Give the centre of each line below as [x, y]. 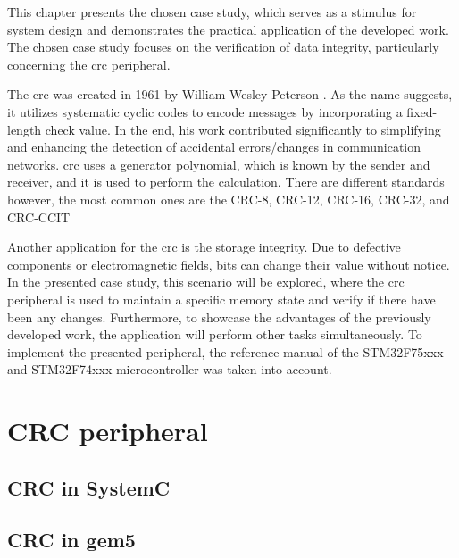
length [25, 129]
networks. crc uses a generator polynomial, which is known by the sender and [219, 164]
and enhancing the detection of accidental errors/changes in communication [214, 147]
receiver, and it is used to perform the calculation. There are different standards [226, 182]
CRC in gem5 [71, 540]
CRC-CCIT [39, 217]
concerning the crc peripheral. [89, 64]
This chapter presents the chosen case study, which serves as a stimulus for [212, 12]
